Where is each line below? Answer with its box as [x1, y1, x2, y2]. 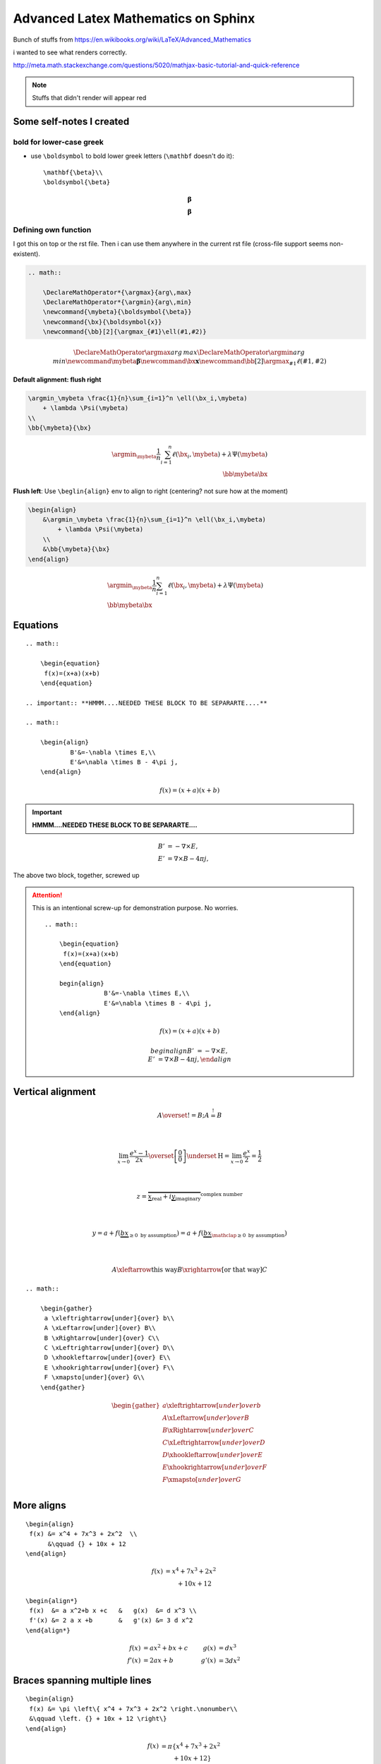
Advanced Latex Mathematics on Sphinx [13, 11, 255, 26]
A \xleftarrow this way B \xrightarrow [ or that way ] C [111, 1266, 268, 1274]
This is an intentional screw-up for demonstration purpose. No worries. [32, 904, 239, 912]
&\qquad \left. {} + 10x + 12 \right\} [29, 1715, 167, 1723]
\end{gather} [40, 1383, 85, 1391]
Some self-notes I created [13, 115, 130, 127]
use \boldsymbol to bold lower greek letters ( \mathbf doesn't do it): [30, 152, 234, 160]
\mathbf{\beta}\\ [43, 168, 103, 176]
